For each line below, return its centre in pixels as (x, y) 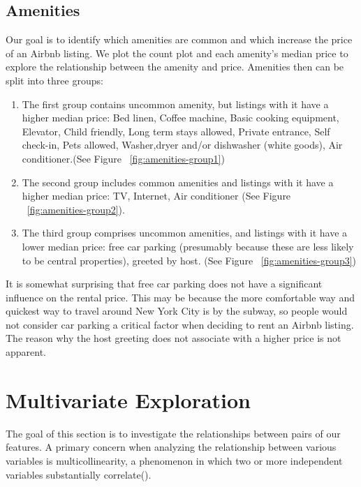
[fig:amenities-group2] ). (76, 209)
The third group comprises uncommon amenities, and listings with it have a (185, 233)
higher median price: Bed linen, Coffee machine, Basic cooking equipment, (180, 118)
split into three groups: (54, 80)
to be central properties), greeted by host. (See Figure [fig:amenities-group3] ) (189, 260)
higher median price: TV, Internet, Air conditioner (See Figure (156, 196)
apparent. (26, 352)
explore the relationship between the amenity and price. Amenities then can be (175, 67)
